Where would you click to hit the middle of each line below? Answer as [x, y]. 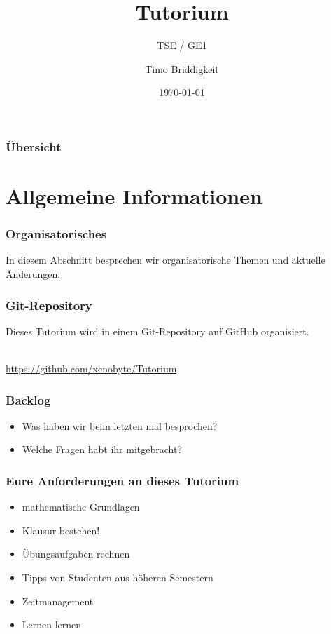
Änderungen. [33, 274]
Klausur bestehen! [61, 530]
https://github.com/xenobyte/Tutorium [91, 369]
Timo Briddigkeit [182, 68]
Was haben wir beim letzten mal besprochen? [120, 425]
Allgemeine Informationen [134, 196]
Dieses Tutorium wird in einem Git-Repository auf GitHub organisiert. [157, 331]
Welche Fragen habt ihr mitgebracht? [102, 449]
